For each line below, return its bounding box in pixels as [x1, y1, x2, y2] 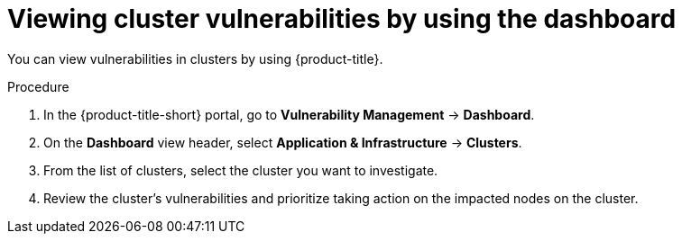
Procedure [7, 78, 69, 94]
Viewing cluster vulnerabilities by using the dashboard [7, 4, 677, 34]
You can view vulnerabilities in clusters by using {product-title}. [7, 50, 383, 67]
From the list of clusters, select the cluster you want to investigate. [43, 162, 438, 178]
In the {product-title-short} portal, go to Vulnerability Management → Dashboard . [43, 106, 535, 122]
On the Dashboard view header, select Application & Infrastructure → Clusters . [43, 134, 522, 150]
